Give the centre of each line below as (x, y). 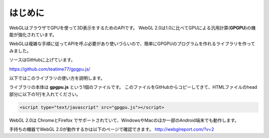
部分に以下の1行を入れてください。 (45, 94)
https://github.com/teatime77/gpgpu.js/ (50, 69)
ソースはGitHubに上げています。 (42, 60)
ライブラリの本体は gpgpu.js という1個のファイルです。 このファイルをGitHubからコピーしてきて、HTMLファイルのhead (133, 87)
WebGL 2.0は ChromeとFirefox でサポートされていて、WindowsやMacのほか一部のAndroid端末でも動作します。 (124, 120)
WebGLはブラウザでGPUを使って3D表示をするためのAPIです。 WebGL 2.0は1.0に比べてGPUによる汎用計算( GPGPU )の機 (133, 28)
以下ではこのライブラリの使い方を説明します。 (57, 78)
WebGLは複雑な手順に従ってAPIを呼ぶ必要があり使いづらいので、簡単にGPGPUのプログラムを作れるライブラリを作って (132, 44)
